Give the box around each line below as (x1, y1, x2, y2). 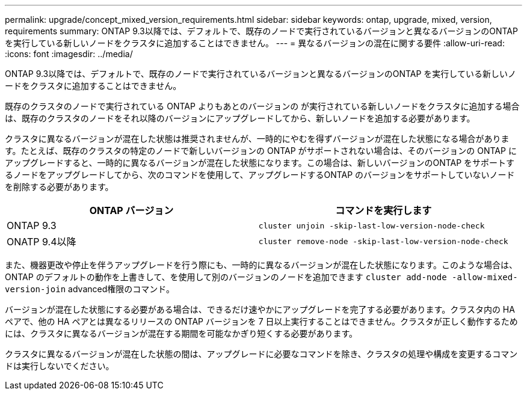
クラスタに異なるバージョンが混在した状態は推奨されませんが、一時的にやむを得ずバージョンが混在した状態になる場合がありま (5, 133, 510, 144)
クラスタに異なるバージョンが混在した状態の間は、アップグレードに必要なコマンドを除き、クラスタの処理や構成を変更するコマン (5, 349, 518, 359)
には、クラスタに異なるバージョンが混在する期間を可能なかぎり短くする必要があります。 (5, 328, 358, 338)
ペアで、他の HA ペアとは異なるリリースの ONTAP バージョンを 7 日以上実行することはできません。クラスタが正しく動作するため (5, 316, 518, 326)
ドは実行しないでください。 (5, 361, 114, 371)
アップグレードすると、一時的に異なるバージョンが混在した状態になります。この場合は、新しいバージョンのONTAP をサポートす (5, 158, 515, 168)
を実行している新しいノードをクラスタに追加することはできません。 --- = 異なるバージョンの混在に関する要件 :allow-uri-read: (5, 38, 505, 48)
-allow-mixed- (452, 272, 518, 282)
